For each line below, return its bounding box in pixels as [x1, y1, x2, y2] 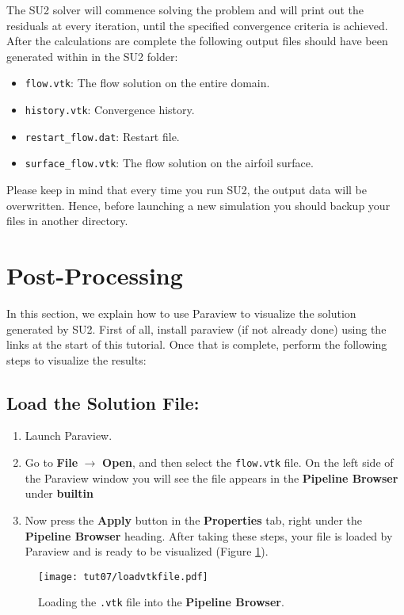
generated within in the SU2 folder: [6, 48, 178, 64]
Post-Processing [6, 258, 183, 291]
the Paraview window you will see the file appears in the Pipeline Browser [25, 469, 398, 486]
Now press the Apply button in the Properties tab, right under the [25, 511, 363, 528]
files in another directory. [6, 212, 128, 229]
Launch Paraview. [25, 427, 112, 444]
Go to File [25, 454, 78, 471]
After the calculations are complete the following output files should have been [6, 32, 388, 49]
